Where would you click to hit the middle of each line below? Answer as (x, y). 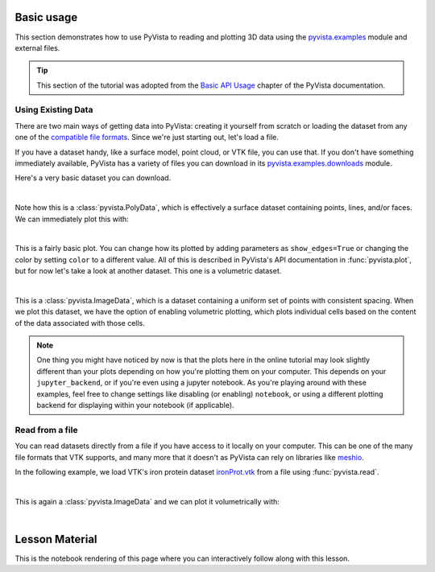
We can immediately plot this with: (72, 219)
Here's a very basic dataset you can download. (93, 178)
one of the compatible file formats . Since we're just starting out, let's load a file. (147, 138)
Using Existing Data (54, 110)
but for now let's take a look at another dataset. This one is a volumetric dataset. (148, 271)
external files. (37, 47)
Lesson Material (56, 539)
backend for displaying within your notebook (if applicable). (135, 405)
